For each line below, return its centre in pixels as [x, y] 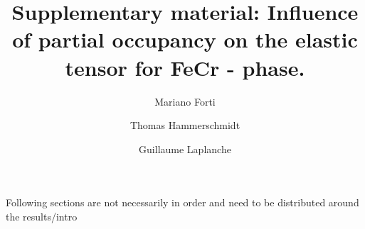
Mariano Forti [185, 101]
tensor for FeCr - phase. [185, 67]
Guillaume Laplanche [185, 149]
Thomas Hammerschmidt [185, 125]
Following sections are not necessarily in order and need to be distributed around [182, 202]
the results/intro [42, 216]
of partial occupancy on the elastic [185, 39]
